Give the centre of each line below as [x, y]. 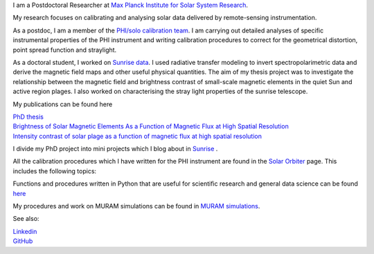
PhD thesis [28, 117]
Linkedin [25, 231]
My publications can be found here [63, 104]
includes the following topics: [55, 171]
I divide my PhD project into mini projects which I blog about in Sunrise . [115, 149]
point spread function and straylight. [65, 50]
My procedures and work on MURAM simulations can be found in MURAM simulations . [136, 206]
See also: [26, 219]
